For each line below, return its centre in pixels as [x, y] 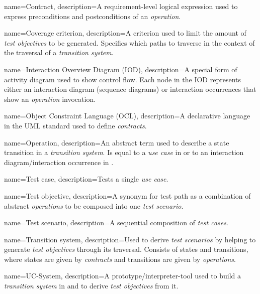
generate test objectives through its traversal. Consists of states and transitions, [126, 249]
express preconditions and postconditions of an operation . [93, 16]
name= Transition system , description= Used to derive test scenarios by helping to [130, 239]
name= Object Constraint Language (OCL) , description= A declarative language [127, 116]
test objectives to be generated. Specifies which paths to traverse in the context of [129, 42]
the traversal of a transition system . [59, 52]
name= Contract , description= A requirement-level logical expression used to [121, 6]
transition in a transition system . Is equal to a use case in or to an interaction [124, 152]
